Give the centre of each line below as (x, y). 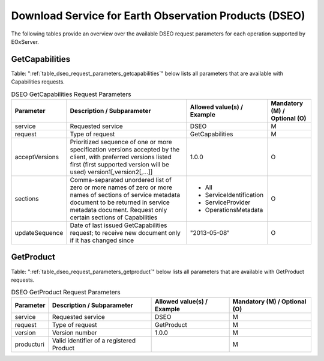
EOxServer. (25, 41)
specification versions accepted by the (125, 149)
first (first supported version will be (119, 164)
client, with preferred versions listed (121, 157)
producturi (30, 344)
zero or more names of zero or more (121, 187)
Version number (74, 332)
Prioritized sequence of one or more (121, 142)
